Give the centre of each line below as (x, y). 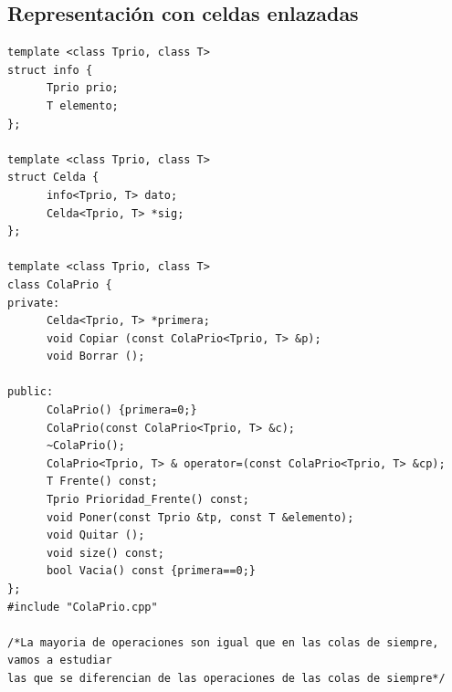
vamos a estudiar (60, 661)
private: (34, 303)
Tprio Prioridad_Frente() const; (147, 500)
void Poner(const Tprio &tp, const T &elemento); (200, 517)
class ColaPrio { (60, 284)
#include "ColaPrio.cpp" (83, 607)
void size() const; (105, 553)
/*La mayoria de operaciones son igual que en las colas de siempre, (223, 642)
